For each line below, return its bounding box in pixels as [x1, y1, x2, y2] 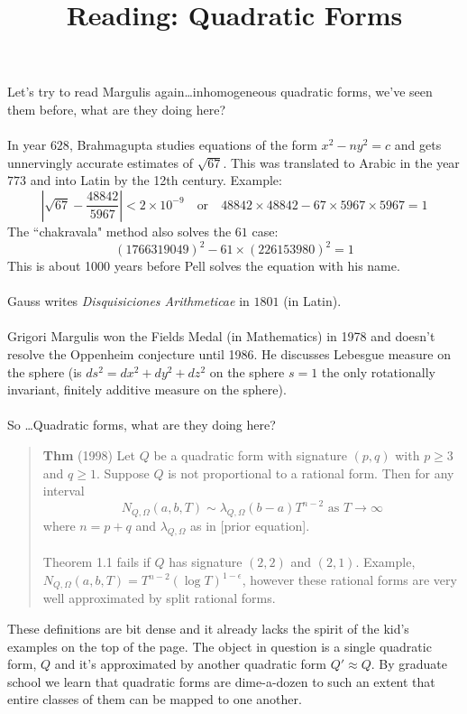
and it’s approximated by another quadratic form [54, 654, 327, 673]
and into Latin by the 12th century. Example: [30, 171, 282, 190]
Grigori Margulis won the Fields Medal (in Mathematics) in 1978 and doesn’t [7, 327, 435, 346]
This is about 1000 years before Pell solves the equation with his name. [7, 256, 400, 275]
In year [7, 135, 47, 154]
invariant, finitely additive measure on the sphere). [7, 380, 287, 399]
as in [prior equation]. [190, 516, 310, 535]
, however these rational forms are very [242, 570, 457, 589]
